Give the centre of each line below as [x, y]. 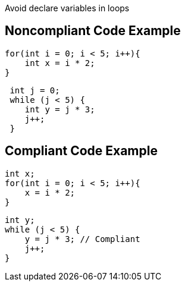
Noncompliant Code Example [93, 31]
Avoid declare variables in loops [67, 8]
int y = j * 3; [60, 109]
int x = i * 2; [60, 63]
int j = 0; [35, 90]
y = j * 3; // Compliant [82, 239]
